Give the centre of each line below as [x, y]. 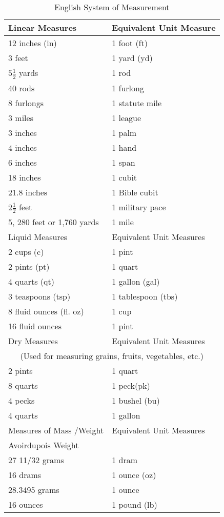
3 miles [21, 117]
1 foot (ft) [130, 43]
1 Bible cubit [135, 192]
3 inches [23, 132]
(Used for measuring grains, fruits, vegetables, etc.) [112, 356]
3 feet [18, 58]
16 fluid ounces [35, 326]
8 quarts [23, 386]
